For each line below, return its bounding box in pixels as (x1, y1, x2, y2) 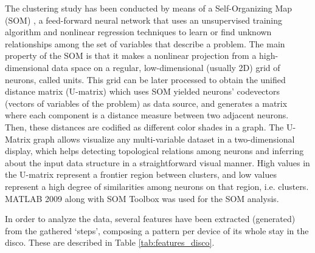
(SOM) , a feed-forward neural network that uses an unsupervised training (5, 13, 282, 26)
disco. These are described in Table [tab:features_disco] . (5, 236, 215, 249)
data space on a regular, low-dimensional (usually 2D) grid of (52, 61, 280, 73)
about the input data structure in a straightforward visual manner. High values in (5, 156, 310, 169)
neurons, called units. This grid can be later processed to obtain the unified (5, 73, 286, 86)
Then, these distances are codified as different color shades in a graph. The (5, 120, 284, 133)
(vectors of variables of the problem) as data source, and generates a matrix (5, 96, 288, 109)
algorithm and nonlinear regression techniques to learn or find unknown (5, 25, 272, 38)
